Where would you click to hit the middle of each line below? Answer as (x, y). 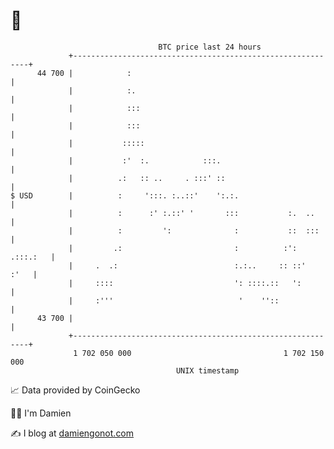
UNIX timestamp (207, 370)
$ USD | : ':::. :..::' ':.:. (125, 195)
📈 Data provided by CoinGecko (75, 390)
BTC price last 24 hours (210, 47)
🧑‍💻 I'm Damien (41, 413)
